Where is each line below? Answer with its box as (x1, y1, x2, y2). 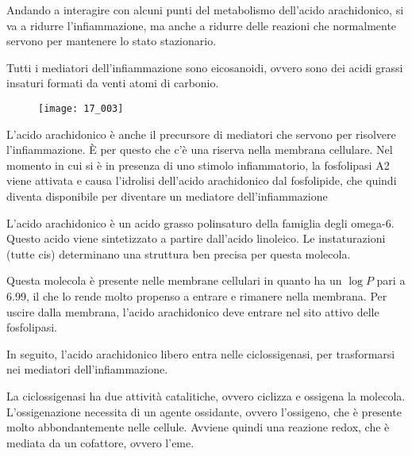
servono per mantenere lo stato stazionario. (6, 33, 217, 49)
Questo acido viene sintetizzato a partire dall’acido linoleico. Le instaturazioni (6, 230, 386, 247)
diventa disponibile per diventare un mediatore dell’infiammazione (6, 188, 328, 204)
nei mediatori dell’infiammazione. (6, 361, 168, 377)
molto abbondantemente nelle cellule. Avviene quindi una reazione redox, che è (6, 419, 390, 435)
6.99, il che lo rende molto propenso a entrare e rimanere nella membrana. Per (6, 287, 387, 304)
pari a (376, 272, 406, 289)
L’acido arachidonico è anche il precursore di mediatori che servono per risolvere (6, 125, 396, 142)
